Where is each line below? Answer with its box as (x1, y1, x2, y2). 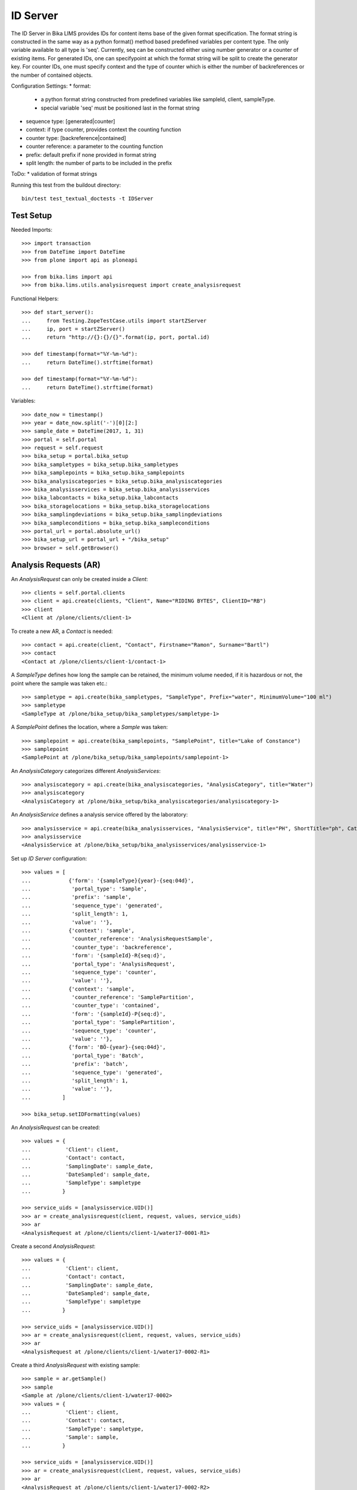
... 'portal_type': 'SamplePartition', (21, 1019, 176, 1026)
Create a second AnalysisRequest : (11, 1243, 96, 1250)
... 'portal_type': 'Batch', (21, 1052, 144, 1059)
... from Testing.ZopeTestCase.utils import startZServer (21, 317, 207, 324)
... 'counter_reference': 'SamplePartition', (21, 994, 195, 1001)
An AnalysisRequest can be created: (11, 1123, 101, 1131)
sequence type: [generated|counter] (26, 118, 115, 125)
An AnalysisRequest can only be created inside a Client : (11, 575, 148, 582)
